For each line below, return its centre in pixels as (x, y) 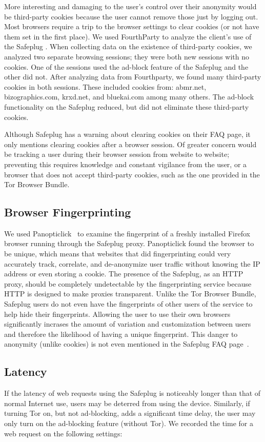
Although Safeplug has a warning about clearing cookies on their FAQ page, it (127, 134)
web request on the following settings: (63, 433)
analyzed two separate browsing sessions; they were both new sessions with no (127, 56)
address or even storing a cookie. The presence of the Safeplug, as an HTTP (124, 274)
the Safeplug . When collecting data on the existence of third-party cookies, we (128, 46)
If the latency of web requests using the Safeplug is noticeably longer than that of (132, 393)
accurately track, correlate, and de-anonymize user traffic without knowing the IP (132, 263)
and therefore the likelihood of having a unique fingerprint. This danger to (121, 334)
